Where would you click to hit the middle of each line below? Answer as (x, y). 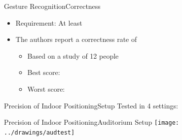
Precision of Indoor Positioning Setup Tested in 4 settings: (91, 105)
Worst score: (46, 88)
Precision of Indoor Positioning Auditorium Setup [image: (91, 122)
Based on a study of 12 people (73, 55)
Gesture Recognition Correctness (52, 6)
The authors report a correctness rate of (76, 39)
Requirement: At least (49, 22)
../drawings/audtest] (39, 132)
